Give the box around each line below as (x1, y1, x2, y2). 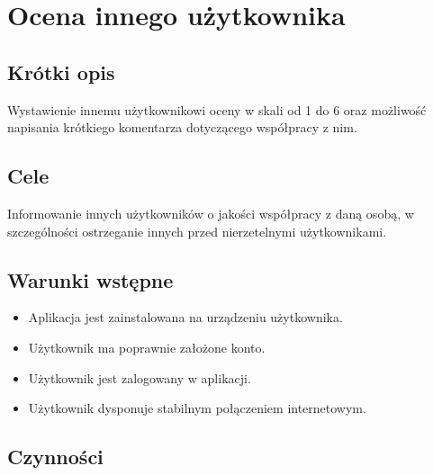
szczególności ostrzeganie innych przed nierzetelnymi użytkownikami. (7, 221, 387, 240)
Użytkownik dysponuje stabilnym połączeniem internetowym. (28, 399, 366, 417)
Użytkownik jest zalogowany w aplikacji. (28, 368, 251, 387)
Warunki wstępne (7, 265, 174, 293)
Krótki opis (7, 58, 115, 85)
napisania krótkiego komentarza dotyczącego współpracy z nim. (7, 118, 357, 137)
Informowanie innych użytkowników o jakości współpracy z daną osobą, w (7, 203, 414, 222)
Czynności (7, 443, 104, 471)
